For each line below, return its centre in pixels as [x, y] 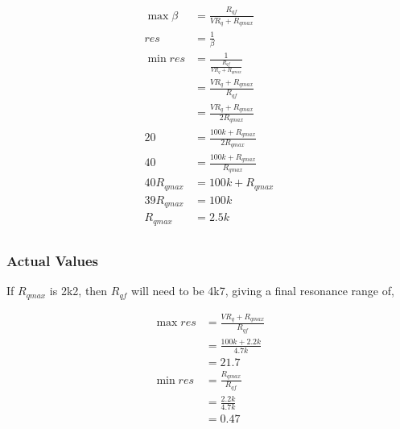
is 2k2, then [78, 291]
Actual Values [52, 260]
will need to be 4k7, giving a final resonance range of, [263, 291]
